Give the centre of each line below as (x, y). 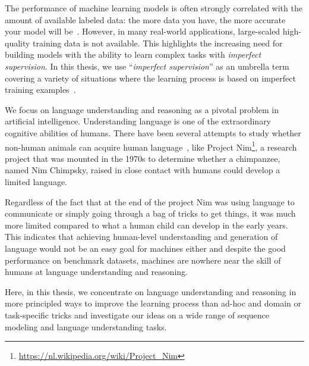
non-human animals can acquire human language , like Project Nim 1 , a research (151, 146)
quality (18, 43)
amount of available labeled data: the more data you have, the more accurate (145, 19)
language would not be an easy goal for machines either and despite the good (145, 248)
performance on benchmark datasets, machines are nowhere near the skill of (143, 260)
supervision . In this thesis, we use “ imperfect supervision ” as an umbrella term (147, 66)
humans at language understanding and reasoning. (96, 272)
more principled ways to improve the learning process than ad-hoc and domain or (153, 303)
